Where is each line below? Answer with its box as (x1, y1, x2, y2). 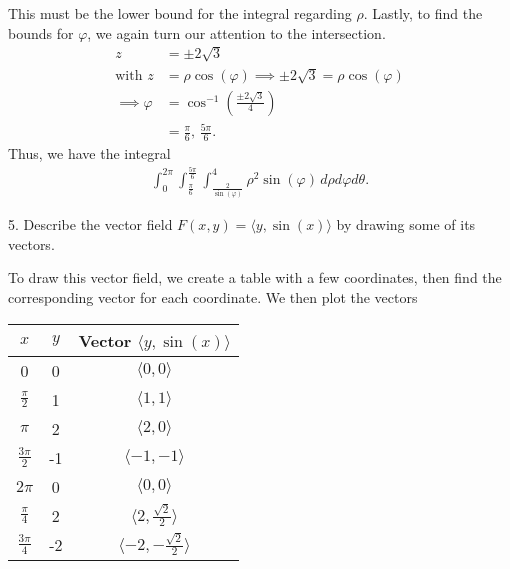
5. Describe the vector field (8, 214, 173, 235)
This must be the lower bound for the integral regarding (8, 3, 352, 23)
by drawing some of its (336, 214, 476, 235)
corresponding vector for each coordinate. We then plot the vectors (8, 286, 418, 307)
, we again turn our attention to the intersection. (87, 22, 386, 43)
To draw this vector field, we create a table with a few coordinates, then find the (8, 267, 502, 288)
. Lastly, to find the (363, 3, 483, 23)
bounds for (8, 22, 74, 43)
